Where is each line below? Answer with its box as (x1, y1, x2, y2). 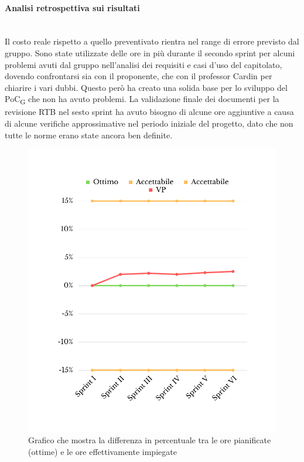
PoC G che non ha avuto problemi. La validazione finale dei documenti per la (5, 93, 279, 107)
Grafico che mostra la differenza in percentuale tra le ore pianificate (28, 434, 271, 446)
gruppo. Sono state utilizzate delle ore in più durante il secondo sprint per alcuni (5, 46, 295, 59)
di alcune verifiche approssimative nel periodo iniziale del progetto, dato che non (5, 117, 293, 130)
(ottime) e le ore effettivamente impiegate (28, 446, 177, 458)
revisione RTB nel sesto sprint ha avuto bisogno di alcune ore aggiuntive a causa (5, 106, 294, 118)
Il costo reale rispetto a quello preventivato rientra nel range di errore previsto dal (5, 35, 299, 47)
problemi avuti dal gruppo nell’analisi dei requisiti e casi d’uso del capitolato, (5, 58, 282, 70)
